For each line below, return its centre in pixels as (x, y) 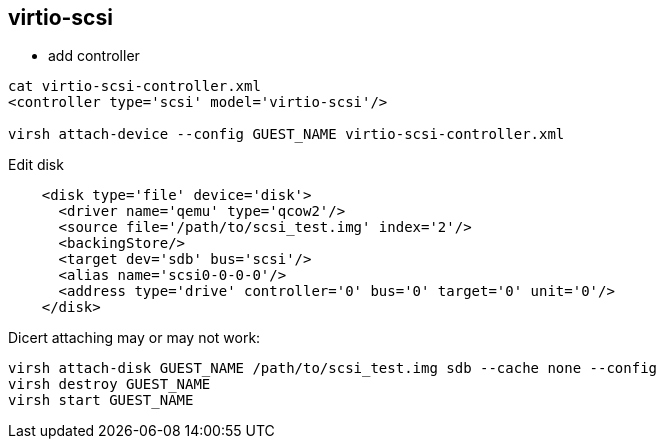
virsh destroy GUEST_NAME (109, 384)
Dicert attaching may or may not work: (134, 338)
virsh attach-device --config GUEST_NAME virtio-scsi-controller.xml (286, 134)
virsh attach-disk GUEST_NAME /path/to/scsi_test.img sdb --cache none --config (333, 368)
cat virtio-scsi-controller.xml (134, 86)
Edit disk (36, 165)
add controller (94, 56)
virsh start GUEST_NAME (101, 400)
